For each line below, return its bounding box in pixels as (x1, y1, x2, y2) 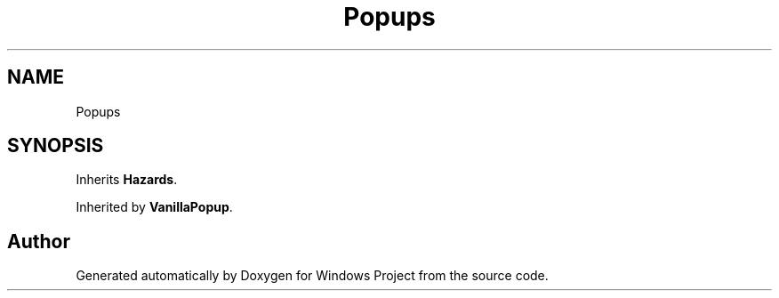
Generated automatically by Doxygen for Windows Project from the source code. (76, 268, 549, 284)
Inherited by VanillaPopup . (76, 199, 233, 215)
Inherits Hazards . (76, 172, 178, 188)
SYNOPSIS (7, 134, 104, 157)
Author (7, 230, 70, 253)
